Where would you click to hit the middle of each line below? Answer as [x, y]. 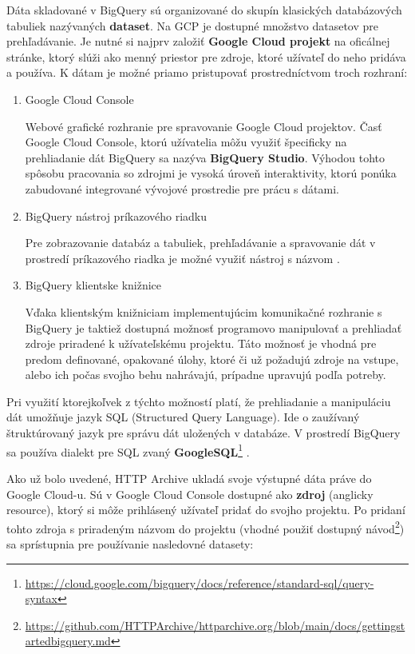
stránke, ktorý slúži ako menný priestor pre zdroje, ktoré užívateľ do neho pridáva [206, 56]
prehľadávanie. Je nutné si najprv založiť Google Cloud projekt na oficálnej [198, 41]
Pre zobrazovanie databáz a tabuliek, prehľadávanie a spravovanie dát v [200, 243]
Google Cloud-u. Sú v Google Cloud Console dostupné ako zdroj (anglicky [190, 494]
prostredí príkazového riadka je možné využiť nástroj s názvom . [182, 258]
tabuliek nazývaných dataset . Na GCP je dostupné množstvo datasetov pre [192, 25]
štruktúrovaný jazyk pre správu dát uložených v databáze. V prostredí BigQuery [204, 433]
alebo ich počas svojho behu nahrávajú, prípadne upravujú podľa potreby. [206, 375]
